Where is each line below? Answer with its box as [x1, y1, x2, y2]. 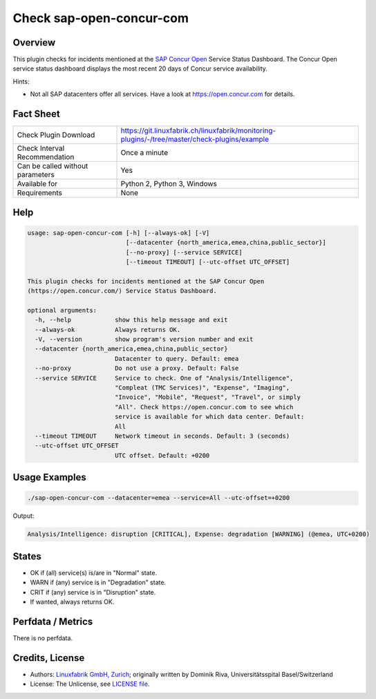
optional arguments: [27, 306, 97, 314]
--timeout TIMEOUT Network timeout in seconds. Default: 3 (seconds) [35, 432, 290, 440]
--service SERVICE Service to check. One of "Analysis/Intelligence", [35, 374, 294, 382]
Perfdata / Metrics [12, 615, 93, 627]
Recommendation [17, 152, 75, 162]
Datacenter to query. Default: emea [114, 355, 239, 362]
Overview [12, 37, 56, 48]
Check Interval [17, 144, 65, 153]
